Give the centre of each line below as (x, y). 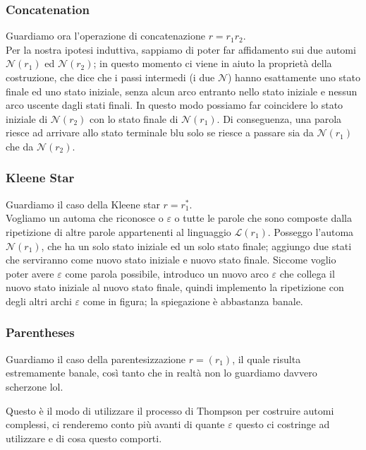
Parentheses (40, 332)
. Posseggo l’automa (311, 231)
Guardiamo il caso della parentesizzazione (96, 359)
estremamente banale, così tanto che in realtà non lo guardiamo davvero (161, 373)
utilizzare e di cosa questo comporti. (84, 438)
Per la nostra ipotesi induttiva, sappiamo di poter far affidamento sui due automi (181, 49)
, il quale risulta (267, 359)
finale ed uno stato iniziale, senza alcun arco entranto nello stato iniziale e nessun (182, 91)
